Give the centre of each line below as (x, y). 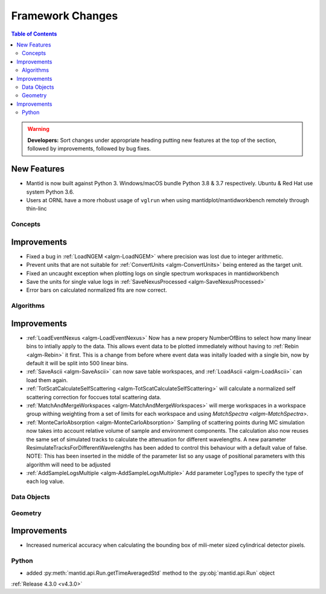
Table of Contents (34, 34)
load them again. (47, 380)
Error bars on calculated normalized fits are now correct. (97, 290)
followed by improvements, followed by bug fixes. (89, 148)
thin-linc (37, 209)
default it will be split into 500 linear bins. (77, 363)
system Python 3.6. (50, 192)
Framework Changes (65, 16)
